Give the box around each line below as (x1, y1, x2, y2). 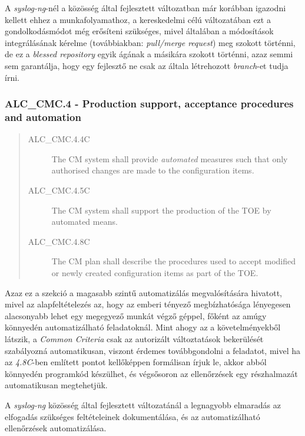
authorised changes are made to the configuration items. (51, 164, 254, 176)
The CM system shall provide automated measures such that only (51, 152, 288, 165)
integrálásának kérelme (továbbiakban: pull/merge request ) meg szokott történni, (5, 36, 296, 48)
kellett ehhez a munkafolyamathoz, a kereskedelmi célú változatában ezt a (5, 13, 271, 25)
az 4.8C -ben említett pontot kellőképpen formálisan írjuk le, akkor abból (5, 356, 267, 368)
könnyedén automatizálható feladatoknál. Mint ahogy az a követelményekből (5, 321, 281, 333)
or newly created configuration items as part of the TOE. (51, 267, 258, 279)
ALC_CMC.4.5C (28, 184, 90, 196)
